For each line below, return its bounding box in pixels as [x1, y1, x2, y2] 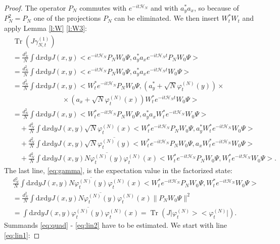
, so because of [194, 3, 239, 13]
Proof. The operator [4, 3, 66, 13]
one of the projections [33, 13, 101, 23]
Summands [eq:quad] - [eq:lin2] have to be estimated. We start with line [4, 220, 227, 230]
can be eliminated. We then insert [114, 13, 219, 23]
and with [150, 3, 178, 13]
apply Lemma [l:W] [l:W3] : [4, 23, 87, 33]
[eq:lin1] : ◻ [4, 229, 40, 240]
